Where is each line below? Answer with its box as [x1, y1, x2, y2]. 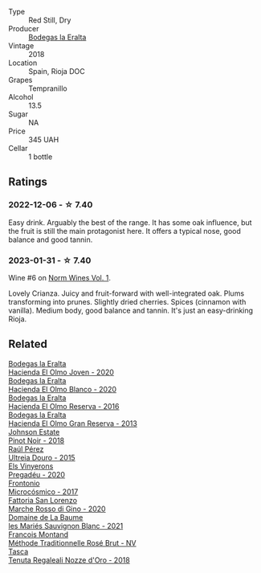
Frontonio [8, 478, 40, 488]
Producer [8, 24, 39, 33]
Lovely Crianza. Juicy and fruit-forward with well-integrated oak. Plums [8, 289, 245, 298]
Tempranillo [28, 84, 67, 93]
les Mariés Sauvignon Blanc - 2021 [8, 521, 124, 530]
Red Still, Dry [28, 15, 71, 25]
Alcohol [8, 92, 34, 101]
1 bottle [28, 152, 53, 162]
